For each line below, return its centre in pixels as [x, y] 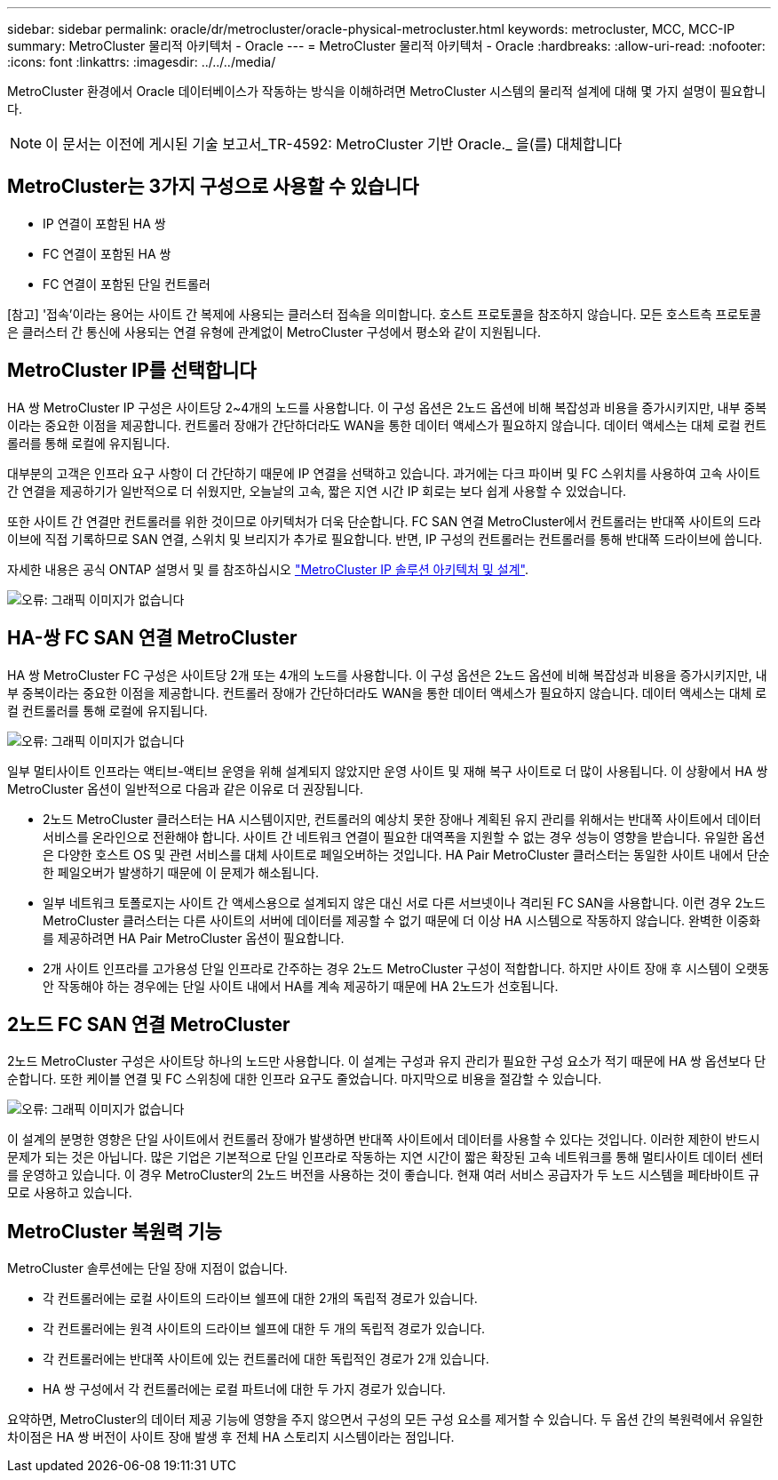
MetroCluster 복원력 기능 [115, 1231]
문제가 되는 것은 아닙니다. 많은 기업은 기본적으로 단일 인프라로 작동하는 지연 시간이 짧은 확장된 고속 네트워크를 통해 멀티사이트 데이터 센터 [385, 1157]
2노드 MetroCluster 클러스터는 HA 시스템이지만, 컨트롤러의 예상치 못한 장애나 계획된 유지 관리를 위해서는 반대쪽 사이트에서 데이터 [402, 819]
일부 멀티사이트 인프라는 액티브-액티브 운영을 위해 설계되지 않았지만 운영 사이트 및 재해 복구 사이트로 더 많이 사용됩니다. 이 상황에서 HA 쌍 [388, 771]
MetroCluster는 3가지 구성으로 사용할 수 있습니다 [213, 187]
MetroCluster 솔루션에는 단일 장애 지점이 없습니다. [147, 1268]
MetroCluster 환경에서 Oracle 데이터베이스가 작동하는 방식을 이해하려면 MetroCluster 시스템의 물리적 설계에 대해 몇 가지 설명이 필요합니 [387, 91]
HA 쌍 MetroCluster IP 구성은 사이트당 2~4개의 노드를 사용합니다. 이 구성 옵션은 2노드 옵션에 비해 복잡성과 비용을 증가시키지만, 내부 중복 [387, 407]
